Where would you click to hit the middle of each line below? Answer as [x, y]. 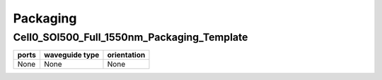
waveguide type [71, 55]
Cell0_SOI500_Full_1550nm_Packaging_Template [131, 37]
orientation [126, 55]
